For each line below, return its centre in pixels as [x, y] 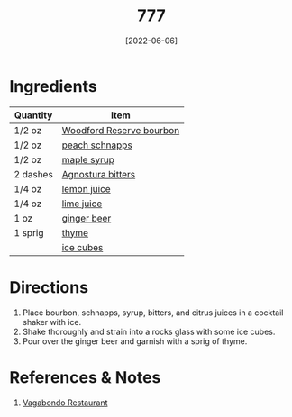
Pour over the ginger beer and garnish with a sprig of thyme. [135, 341]
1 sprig [29, 232]
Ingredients [53, 86]
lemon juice [86, 188]
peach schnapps [97, 145]
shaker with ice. [52, 322]
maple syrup [88, 159]
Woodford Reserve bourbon [121, 130]
